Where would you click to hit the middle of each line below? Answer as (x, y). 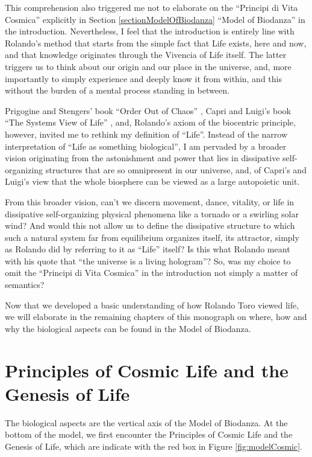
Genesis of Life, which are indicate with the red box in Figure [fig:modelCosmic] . (154, 446)
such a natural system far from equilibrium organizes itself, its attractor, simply (152, 237)
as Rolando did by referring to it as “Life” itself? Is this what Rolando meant (148, 249)
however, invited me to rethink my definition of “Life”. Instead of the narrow (146, 134)
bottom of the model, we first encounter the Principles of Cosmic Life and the (149, 434)
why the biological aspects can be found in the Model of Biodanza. (128, 328)
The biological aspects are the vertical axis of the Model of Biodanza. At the (146, 422)
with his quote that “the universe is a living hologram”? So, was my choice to (148, 260)
